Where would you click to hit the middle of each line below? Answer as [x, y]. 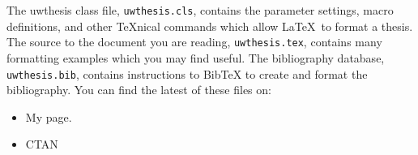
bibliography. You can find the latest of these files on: [139, 90]
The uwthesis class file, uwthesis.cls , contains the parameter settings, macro [200, 10]
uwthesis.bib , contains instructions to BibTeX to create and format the [187, 73]
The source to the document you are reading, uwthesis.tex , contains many [194, 42]
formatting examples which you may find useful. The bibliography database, [196, 57]
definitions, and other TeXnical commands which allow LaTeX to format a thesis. [210, 26]
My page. [49, 116]
